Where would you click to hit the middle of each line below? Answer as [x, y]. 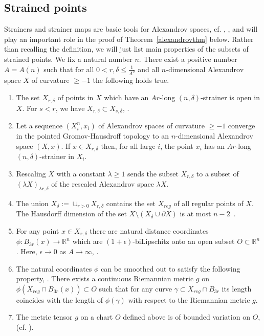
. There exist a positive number [188, 59]
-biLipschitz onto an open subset [184, 241]
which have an [126, 97]
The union [32, 203]
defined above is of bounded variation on [186, 317]
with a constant [81, 173]
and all [149, 69]
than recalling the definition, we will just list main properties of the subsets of [126, 49]
